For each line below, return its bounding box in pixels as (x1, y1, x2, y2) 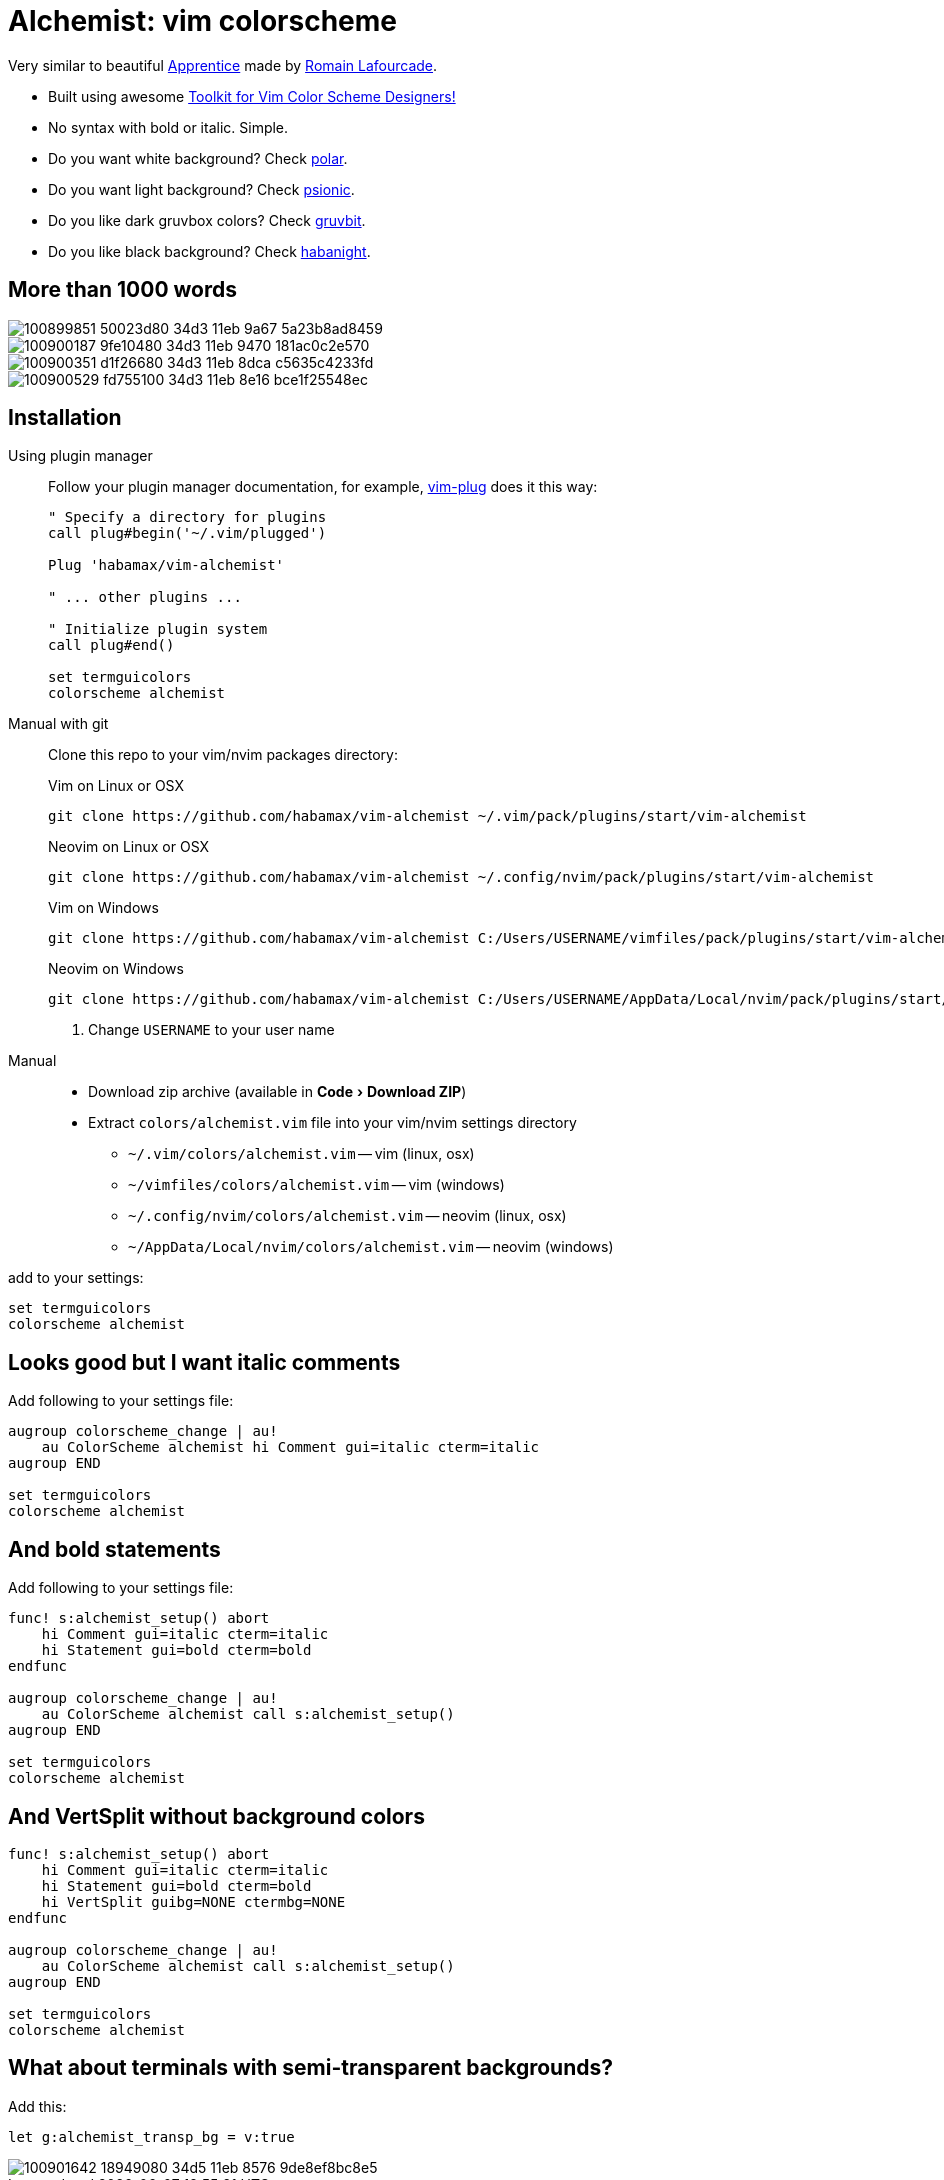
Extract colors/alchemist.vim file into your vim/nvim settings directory (88, 1114, 577, 1132)
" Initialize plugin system (48, 621, 268, 638)
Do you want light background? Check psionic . (48, 180, 355, 198)
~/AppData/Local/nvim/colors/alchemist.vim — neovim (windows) (128, 1238, 614, 1256)
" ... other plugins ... (48, 589, 242, 606)
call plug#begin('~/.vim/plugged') (48, 525, 327, 542)
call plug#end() (48, 637, 175, 654)
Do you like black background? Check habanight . (48, 242, 371, 260)
